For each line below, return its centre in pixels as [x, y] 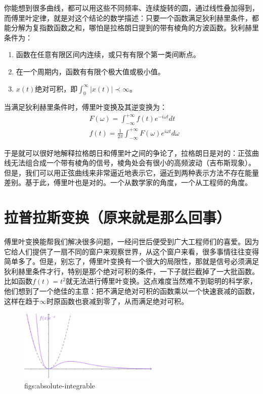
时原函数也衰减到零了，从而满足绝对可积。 [117, 301]
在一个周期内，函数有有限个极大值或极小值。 [90, 71]
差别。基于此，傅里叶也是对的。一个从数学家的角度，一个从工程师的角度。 [128, 182]
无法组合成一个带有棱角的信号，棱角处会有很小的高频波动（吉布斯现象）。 [133, 163]
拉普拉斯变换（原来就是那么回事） [118, 217]
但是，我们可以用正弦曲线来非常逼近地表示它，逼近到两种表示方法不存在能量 [131, 172]
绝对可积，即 [56, 88]
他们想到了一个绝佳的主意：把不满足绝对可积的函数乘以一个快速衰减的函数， [131, 291]
